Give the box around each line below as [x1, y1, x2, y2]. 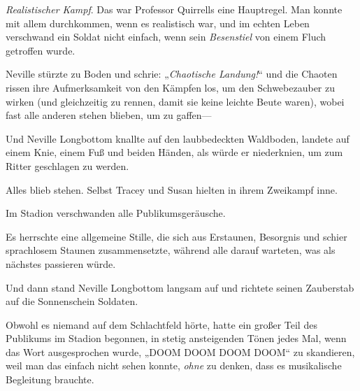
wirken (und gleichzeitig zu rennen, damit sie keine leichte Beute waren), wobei [6, 94, 345, 108]
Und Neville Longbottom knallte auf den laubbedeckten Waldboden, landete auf [6, 131, 350, 145]
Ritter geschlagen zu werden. [6, 158, 129, 173]
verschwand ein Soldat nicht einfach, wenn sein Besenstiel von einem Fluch [6, 29, 326, 44]
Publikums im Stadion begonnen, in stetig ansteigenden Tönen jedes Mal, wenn [6, 331, 347, 346]
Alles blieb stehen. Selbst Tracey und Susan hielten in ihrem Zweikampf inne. [6, 182, 338, 197]
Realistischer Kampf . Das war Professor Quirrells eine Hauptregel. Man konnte [6, 2, 343, 16]
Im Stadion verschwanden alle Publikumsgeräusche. [6, 206, 226, 220]
